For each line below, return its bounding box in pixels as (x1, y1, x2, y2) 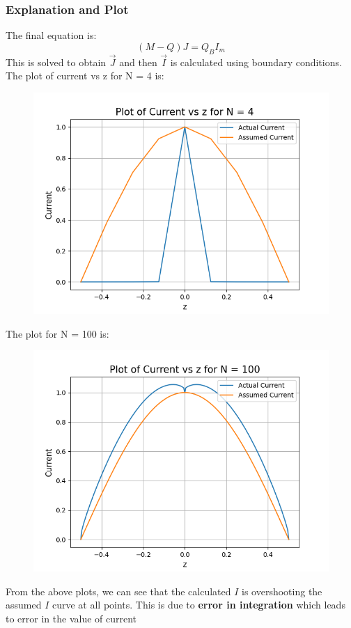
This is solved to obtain (6, 54, 107, 69)
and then (119, 54, 157, 69)
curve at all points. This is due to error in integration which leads (52, 597, 345, 612)
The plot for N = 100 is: (6, 326, 109, 340)
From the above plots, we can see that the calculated (6, 583, 231, 598)
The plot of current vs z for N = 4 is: (6, 68, 164, 83)
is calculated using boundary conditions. (170, 54, 342, 69)
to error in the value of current (6, 611, 137, 625)
